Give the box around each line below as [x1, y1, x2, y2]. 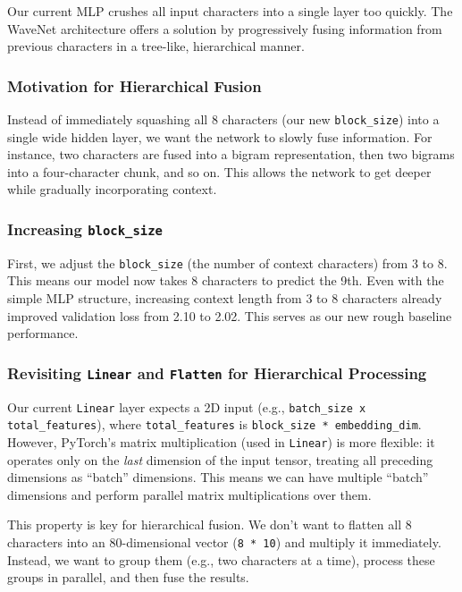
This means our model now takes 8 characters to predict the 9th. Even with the [7, 271, 444, 290]
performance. [7, 324, 79, 343]
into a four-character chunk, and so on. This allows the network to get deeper [7, 162, 432, 181]
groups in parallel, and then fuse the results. [7, 568, 249, 587]
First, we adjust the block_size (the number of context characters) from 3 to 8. [7, 253, 448, 272]
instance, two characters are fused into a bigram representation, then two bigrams [7, 145, 455, 164]
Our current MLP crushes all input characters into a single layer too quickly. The [7, 2, 453, 20]
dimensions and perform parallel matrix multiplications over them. [7, 485, 372, 503]
